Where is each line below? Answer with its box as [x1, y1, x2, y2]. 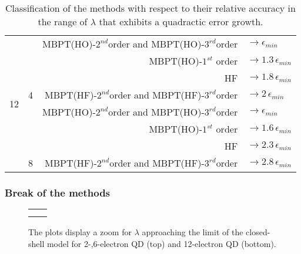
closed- [246, 226, 270, 238]
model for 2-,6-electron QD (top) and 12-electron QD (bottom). [46, 237, 276, 249]
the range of [38, 15, 88, 28]
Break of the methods [5, 185, 111, 199]
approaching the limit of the [142, 226, 243, 238]
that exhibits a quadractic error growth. [99, 15, 263, 28]
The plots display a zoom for [28, 226, 132, 238]
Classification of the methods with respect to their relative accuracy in [5, 1, 296, 15]
